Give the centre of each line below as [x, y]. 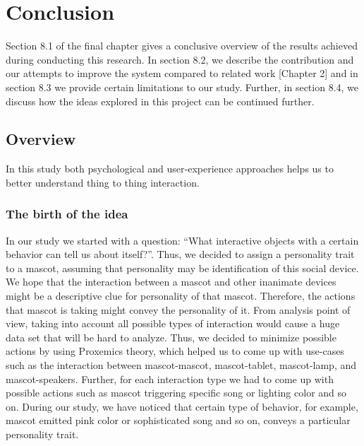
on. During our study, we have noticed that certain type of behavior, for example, [182, 406]
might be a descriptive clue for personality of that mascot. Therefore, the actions [181, 296]
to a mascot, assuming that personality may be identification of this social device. [182, 268]
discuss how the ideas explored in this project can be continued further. [160, 101]
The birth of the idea [67, 214]
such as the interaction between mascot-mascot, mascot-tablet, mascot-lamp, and [181, 365]
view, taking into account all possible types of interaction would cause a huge [173, 323]
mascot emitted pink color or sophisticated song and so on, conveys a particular [178, 420]
